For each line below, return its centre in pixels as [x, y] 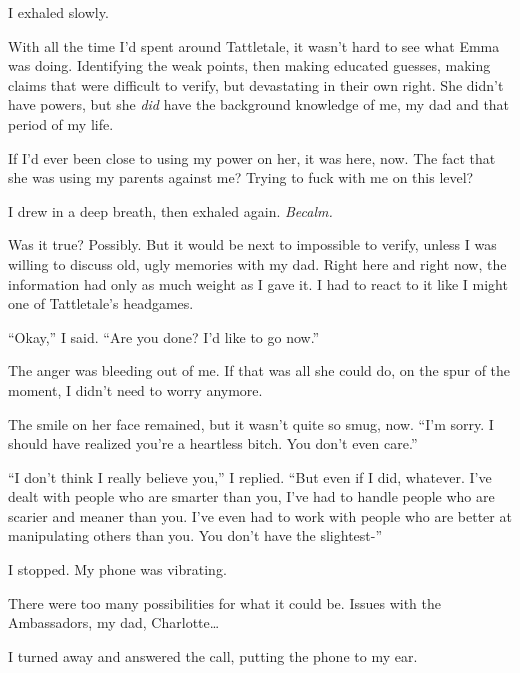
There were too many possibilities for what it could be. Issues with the [224, 602]
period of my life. [61, 123]
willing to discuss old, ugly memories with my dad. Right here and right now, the [257, 263]
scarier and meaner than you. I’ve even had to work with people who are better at [260, 515]
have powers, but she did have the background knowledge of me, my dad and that [259, 104]
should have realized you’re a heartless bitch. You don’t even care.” [213, 443]
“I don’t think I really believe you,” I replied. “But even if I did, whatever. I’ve [250, 476]
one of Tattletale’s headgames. [101, 303]
